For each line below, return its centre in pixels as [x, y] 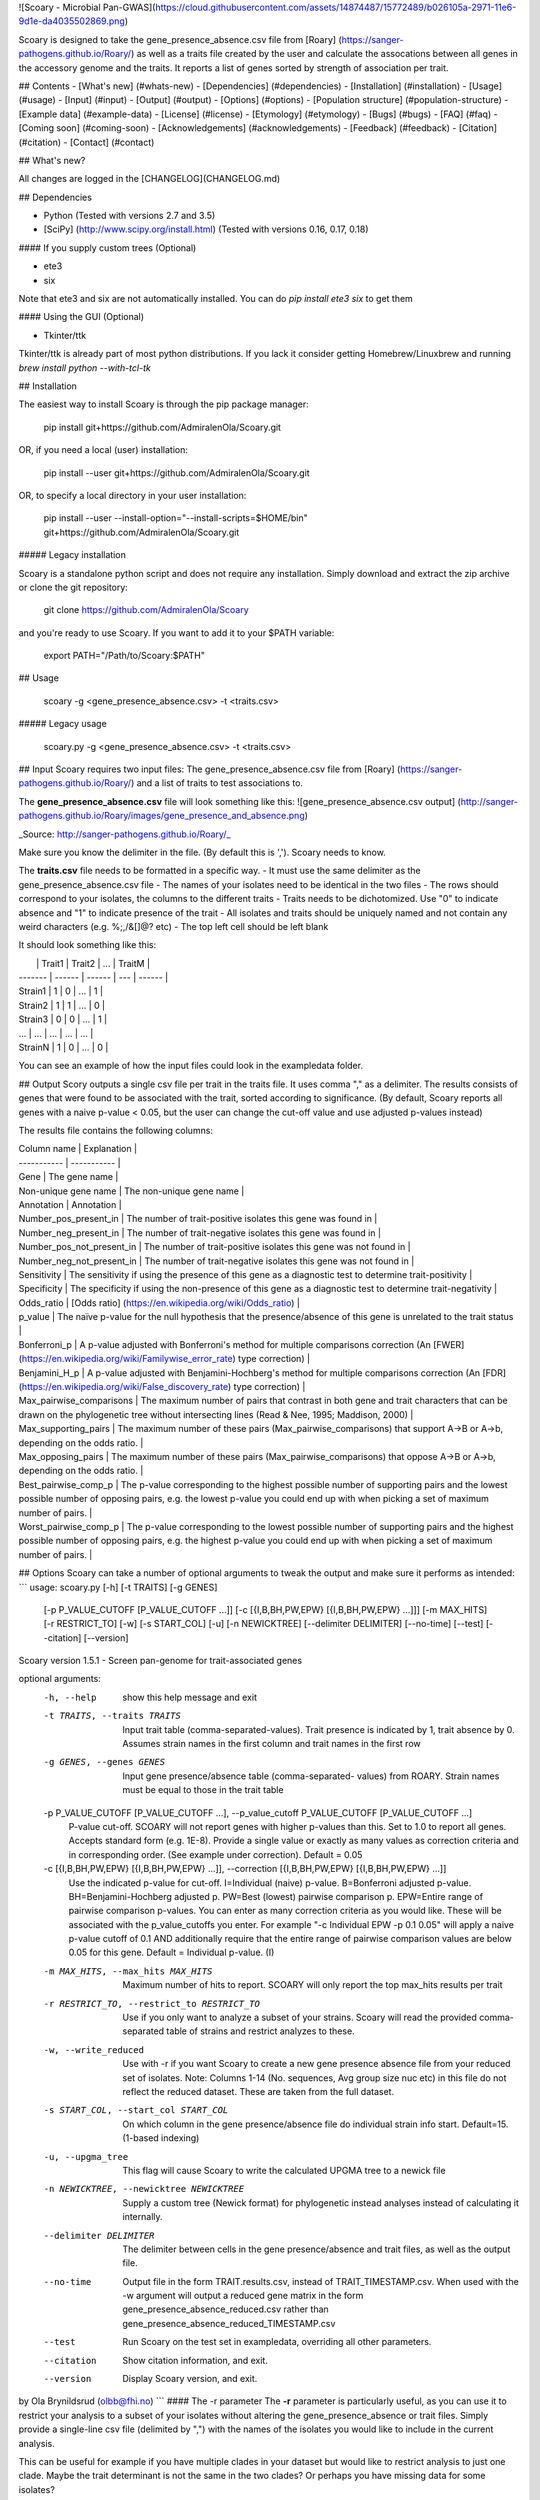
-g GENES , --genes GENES [104, 1762]
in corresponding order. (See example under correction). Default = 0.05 [215, 1854]
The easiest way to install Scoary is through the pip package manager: [163, 404]
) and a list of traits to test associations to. [217, 783]
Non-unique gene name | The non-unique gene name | [131, 1191]
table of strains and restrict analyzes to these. [260, 2031]
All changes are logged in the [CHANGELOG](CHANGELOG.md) [149, 179]
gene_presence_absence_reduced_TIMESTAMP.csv [229, 2323]
